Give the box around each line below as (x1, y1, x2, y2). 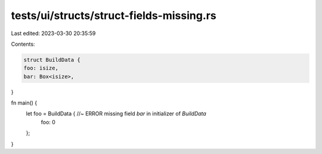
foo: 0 (41, 118, 56, 125)
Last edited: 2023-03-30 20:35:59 (11, 30, 96, 37)
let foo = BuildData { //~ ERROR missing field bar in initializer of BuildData (26, 110, 207, 117)
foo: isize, (23, 65, 59, 71)
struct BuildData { (23, 56, 80, 63)
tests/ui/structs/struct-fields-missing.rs (11, 9, 217, 22)
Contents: (11, 40, 35, 48)
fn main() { (11, 99, 38, 106)
